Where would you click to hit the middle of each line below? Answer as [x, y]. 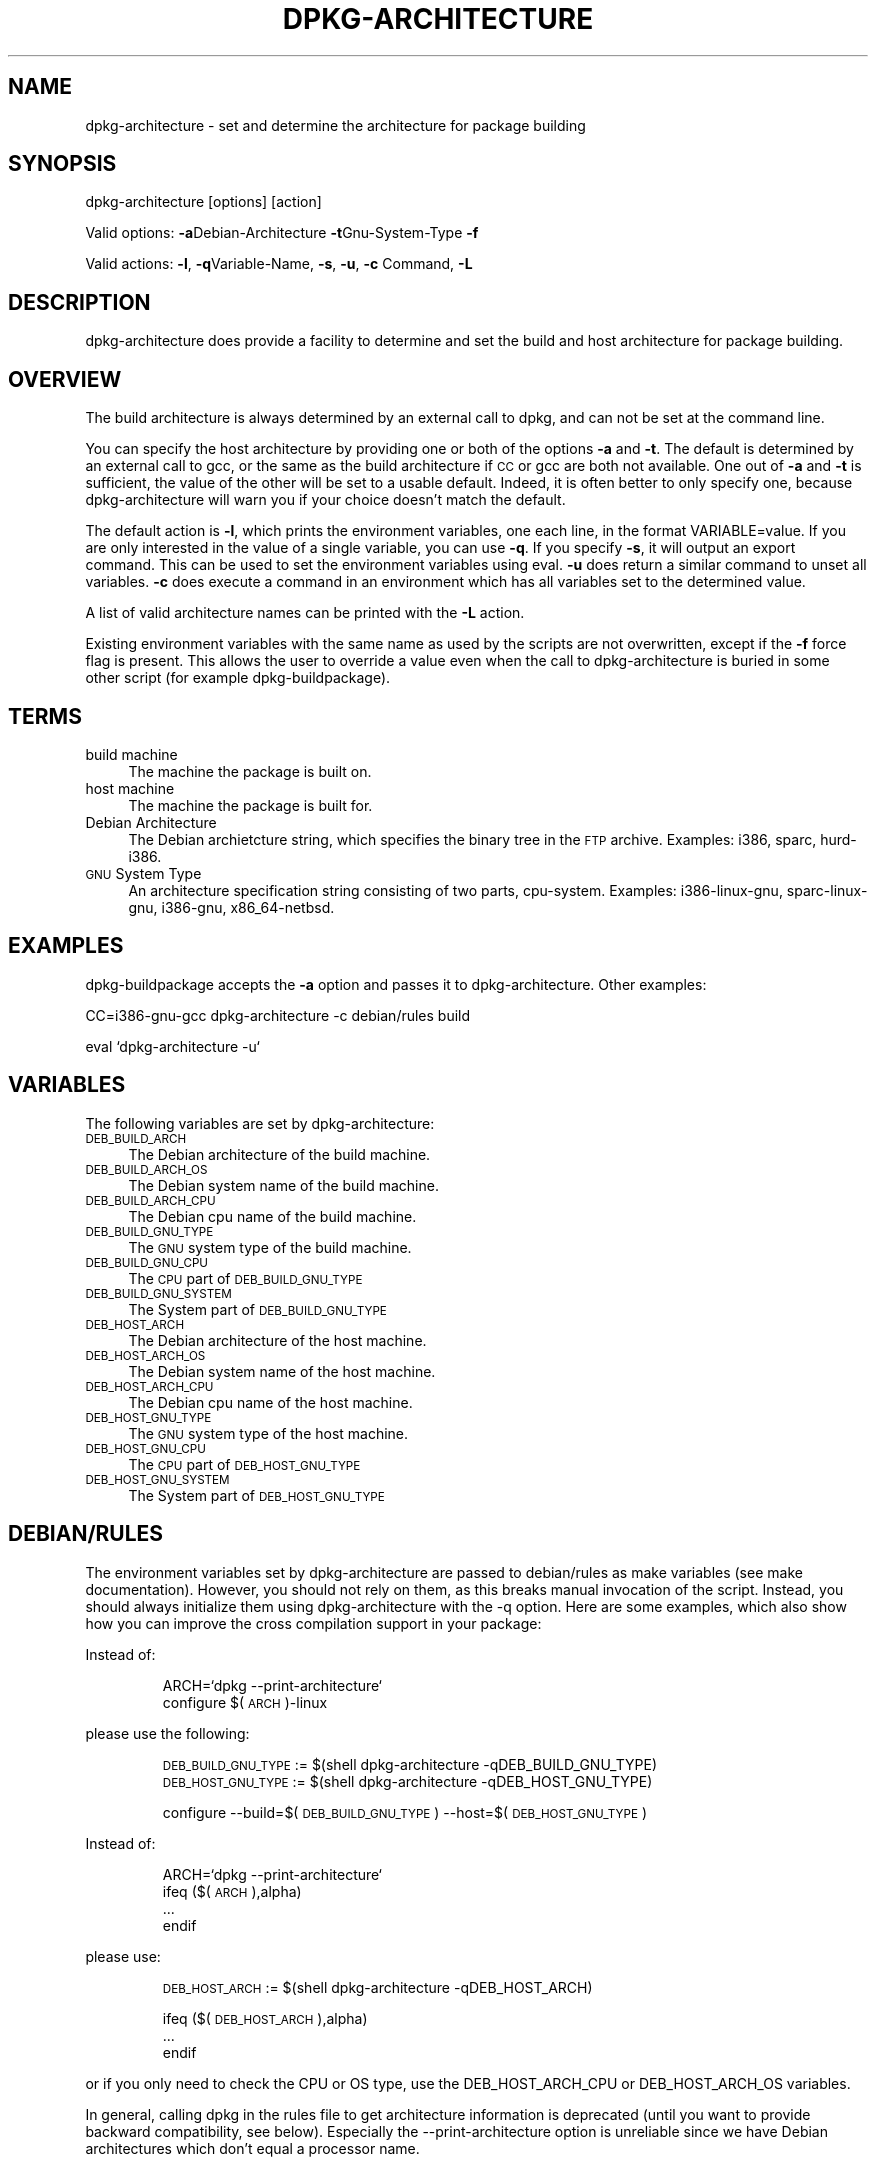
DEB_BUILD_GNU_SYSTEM [158, 1293]
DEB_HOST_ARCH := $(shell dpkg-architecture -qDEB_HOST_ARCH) [377, 1987]
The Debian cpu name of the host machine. [270, 1402]
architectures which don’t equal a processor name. [252, 2148]
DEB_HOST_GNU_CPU [145, 1448]
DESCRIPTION [79, 302]
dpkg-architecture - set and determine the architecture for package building [335, 125]
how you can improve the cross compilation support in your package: [313, 1623]
